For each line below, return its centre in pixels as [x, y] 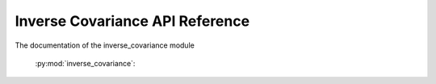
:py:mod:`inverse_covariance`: [85, 63]
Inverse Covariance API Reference [132, 21]
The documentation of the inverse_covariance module [105, 45]
